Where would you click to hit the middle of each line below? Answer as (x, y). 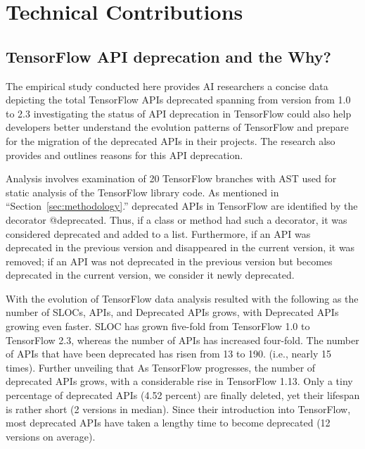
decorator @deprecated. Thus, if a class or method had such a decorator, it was (177, 219)
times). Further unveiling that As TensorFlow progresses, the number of (161, 367)
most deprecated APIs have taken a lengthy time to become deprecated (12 (168, 423)
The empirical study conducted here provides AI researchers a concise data (167, 86)
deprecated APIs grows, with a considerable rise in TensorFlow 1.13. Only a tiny (179, 381)
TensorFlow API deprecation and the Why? (169, 56)
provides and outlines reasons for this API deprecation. (124, 154)
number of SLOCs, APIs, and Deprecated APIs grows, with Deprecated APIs (172, 312)
